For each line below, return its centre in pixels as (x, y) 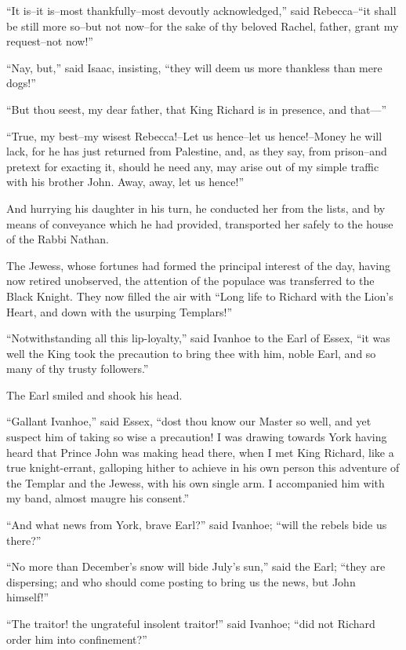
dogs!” (21, 83)
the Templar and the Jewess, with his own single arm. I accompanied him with (196, 482)
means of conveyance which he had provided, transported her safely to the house (200, 223)
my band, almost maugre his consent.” (98, 498)
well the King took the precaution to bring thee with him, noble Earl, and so (191, 353)
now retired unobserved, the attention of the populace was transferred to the (190, 281)
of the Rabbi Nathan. (58, 239)
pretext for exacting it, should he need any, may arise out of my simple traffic (193, 166)
